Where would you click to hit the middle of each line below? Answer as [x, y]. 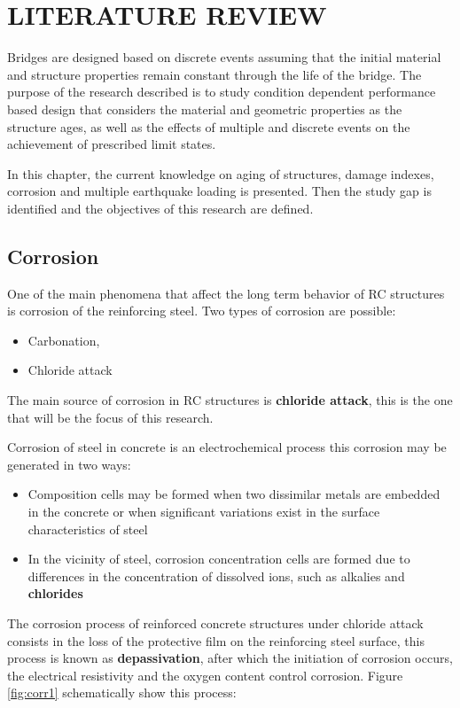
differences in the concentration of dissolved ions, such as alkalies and [216, 576]
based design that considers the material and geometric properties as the [205, 109]
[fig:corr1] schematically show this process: [122, 692]
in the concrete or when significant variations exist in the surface [204, 512]
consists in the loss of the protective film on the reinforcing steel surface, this [216, 640]
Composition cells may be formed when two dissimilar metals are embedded [234, 494]
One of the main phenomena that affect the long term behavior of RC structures [226, 293]
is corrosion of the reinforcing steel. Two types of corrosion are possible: [202, 311]
